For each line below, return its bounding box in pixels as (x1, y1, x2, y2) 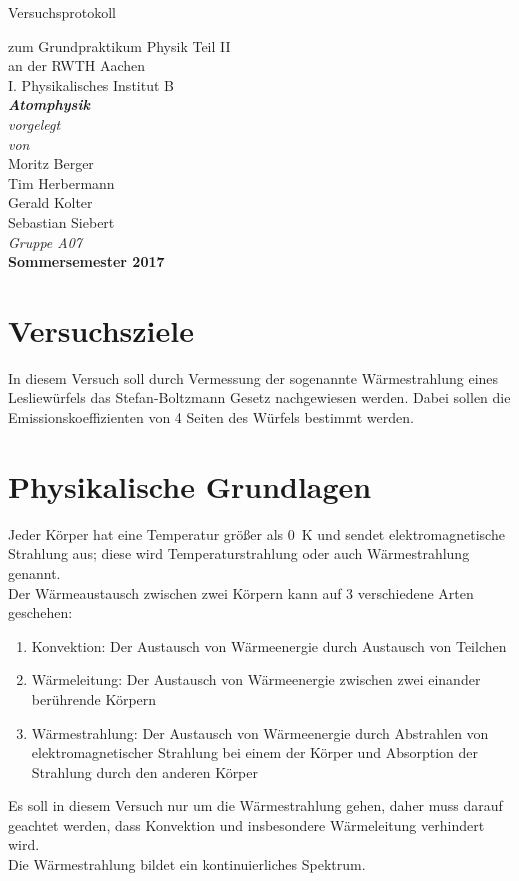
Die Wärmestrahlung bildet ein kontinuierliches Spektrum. (8, 854, 366, 875)
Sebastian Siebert (8, 211, 115, 232)
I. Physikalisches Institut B (8, 74, 174, 95)
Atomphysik (8, 94, 90, 115)
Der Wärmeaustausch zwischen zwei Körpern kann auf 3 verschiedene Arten (8, 582, 474, 603)
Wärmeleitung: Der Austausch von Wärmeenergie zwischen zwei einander (31, 669, 481, 690)
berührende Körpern (31, 688, 157, 709)
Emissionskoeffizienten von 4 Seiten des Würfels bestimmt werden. (8, 407, 414, 428)
